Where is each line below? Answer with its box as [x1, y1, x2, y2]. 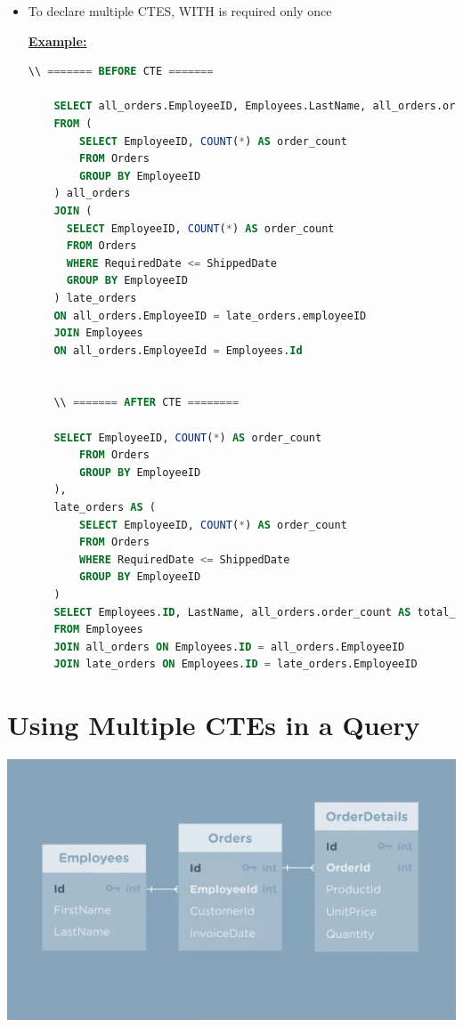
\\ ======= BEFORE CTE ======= [28, 65, 214, 78]
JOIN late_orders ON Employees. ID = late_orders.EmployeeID [53, 658, 418, 671]
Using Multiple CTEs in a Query [7, 707, 420, 743]
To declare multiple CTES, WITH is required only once [28, 2, 332, 20]
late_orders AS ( [53, 501, 156, 514]
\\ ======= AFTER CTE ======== [53, 396, 240, 409]
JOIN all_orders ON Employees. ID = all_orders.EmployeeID [53, 640, 405, 653]
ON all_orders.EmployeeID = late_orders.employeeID [53, 309, 367, 322]
